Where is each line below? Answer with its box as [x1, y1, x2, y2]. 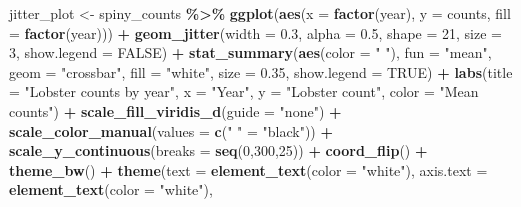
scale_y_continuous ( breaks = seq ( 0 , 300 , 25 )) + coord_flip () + [9, 140, 428, 161]
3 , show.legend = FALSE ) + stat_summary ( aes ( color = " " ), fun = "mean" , [9, 42, 492, 63]
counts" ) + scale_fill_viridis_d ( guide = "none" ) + [9, 100, 342, 121]
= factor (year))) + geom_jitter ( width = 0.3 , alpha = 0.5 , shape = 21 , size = [9, 22, 502, 43]
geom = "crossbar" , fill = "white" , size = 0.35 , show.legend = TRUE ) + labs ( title [9, 61, 513, 82]
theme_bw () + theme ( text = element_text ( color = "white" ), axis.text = [9, 159, 488, 180]
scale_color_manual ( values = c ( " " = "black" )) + [9, 120, 334, 141]
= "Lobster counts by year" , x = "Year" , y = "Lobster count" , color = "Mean [9, 81, 479, 102]
